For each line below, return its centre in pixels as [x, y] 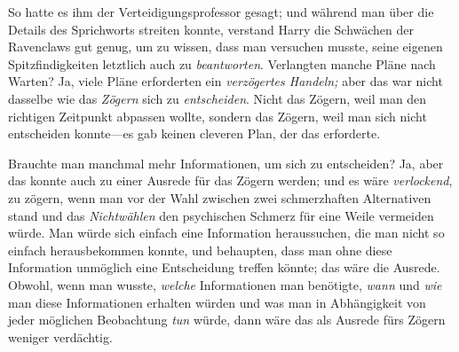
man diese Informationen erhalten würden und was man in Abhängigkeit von [217, 302]
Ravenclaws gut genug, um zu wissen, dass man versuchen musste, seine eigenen [226, 47]
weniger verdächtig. [60, 336]
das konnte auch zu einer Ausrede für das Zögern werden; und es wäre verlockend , [230, 180]
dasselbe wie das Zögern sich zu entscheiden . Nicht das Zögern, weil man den [218, 98]
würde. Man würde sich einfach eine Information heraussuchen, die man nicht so [226, 233]
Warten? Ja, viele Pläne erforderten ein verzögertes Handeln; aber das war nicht [226, 81]
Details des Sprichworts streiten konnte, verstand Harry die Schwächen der [211, 29]
